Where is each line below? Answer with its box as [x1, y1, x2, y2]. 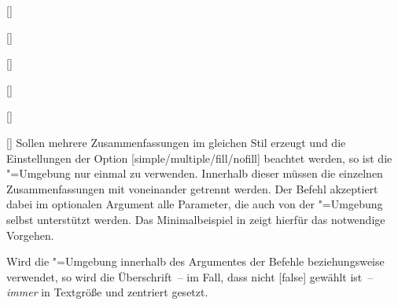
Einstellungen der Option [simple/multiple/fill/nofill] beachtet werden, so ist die [6, 149, 392, 166]
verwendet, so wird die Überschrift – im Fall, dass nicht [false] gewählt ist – [6, 268, 374, 285]
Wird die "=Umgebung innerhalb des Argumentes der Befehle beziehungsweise [6, 253, 385, 270]
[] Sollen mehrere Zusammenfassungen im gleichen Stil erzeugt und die [6, 134, 346, 150]
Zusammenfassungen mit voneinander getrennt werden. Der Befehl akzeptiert [6, 180, 378, 197]
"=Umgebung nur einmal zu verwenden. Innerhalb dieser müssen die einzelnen [6, 165, 383, 182]
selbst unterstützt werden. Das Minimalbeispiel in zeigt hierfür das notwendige [6, 211, 385, 227]
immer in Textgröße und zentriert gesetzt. [6, 284, 208, 300]
